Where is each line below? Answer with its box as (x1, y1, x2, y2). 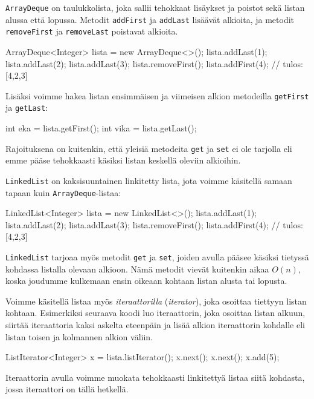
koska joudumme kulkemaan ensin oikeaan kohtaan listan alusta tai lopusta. (5, 274, 287, 287)
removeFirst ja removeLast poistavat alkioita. (5, 25, 178, 38)
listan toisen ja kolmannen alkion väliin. (5, 330, 153, 343)
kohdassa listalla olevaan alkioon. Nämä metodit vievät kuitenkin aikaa (5, 262, 269, 275)
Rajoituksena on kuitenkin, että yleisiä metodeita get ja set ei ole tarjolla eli (5, 142, 292, 154)
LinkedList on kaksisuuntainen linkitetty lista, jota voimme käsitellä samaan (5, 174, 292, 186)
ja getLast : (5, 101, 48, 114)
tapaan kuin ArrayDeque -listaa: (5, 186, 121, 199)
